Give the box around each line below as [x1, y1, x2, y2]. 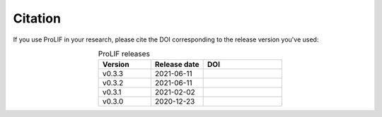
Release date [154, 60, 199, 70]
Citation [13, 11, 62, 26]
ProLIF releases [98, 49, 150, 59]
